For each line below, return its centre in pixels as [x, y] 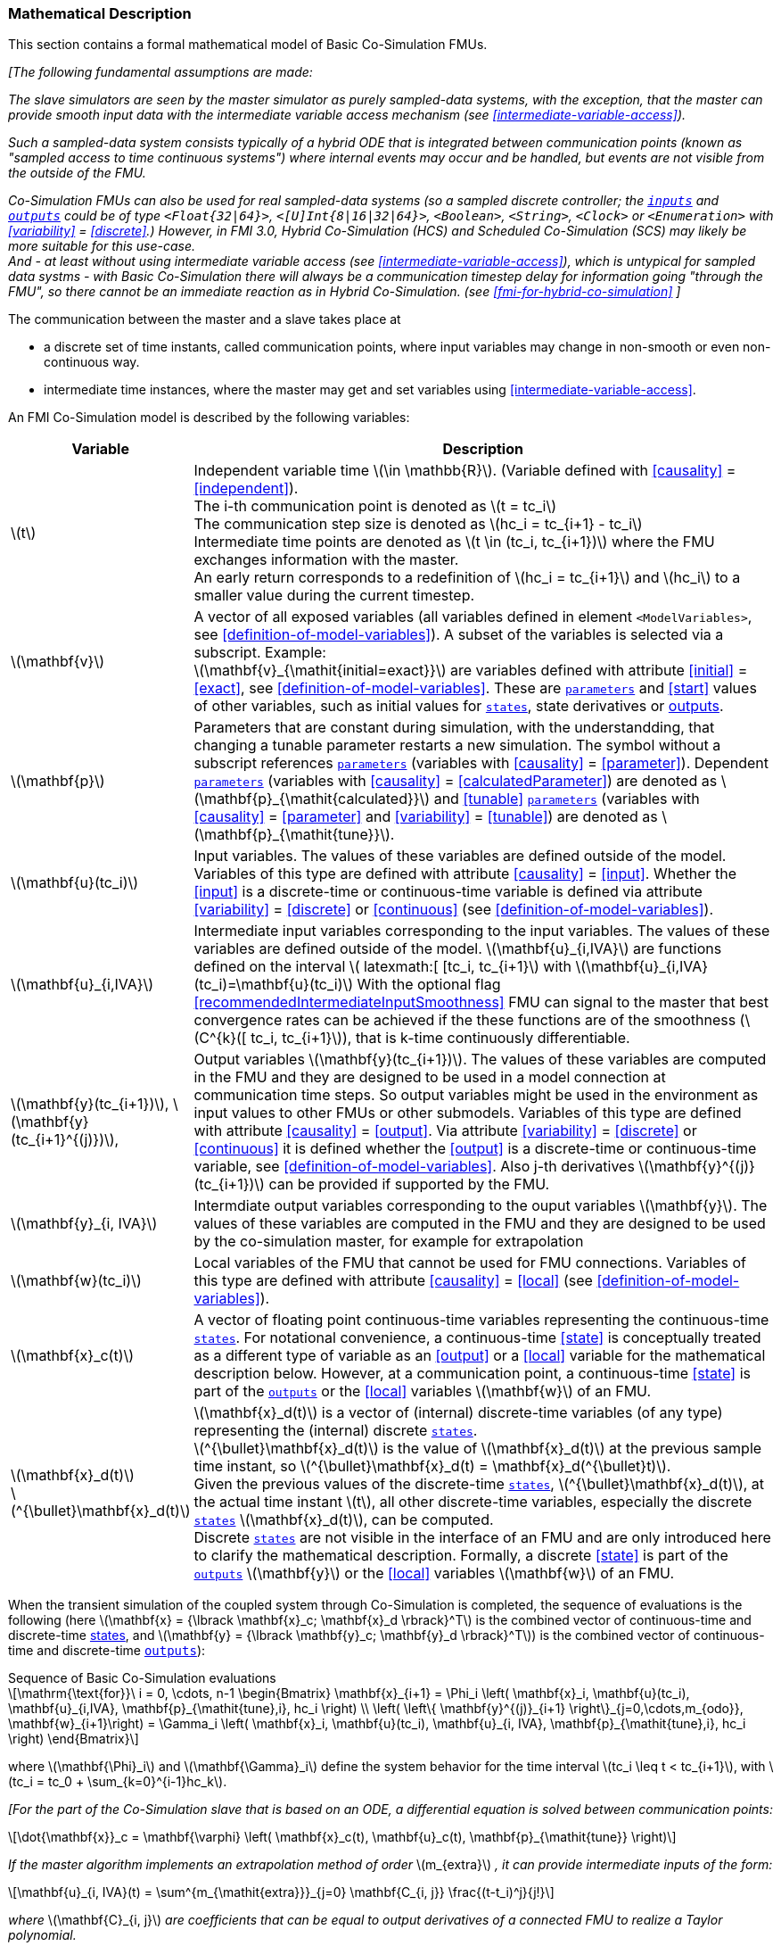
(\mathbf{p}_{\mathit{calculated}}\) [312, 799]
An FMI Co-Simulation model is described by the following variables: [209, 418]
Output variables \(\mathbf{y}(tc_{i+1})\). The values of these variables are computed [480, 1060]
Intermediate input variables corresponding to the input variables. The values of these [482, 931]
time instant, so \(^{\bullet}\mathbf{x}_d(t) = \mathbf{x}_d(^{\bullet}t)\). [432, 1466]
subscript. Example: [260, 653]
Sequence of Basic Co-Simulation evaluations [142, 1678]
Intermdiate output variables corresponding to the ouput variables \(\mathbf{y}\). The [481, 1206]
